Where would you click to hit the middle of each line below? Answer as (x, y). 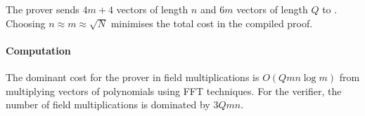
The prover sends (43, 9)
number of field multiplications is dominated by (108, 104)
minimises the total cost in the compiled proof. (212, 23)
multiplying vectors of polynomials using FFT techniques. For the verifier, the (174, 90)
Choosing (26, 23)
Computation (38, 50)
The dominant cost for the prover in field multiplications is (133, 77)
